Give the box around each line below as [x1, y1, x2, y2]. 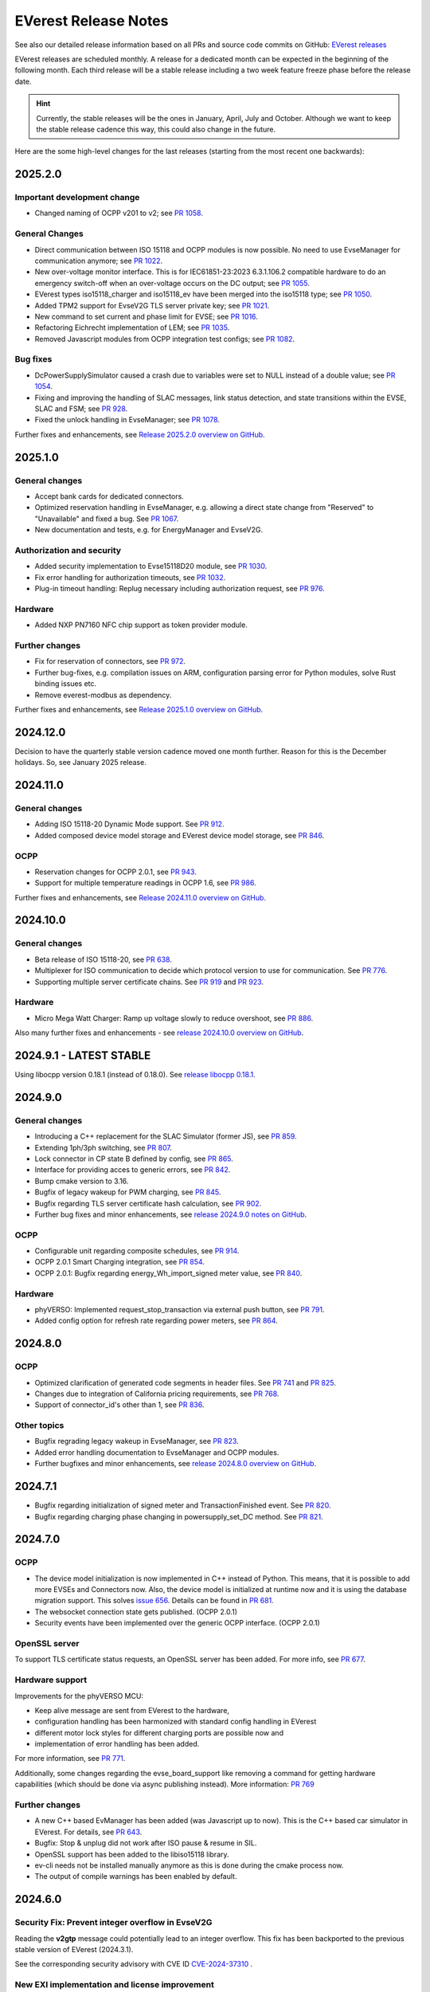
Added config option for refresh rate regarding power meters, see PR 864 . [34, 1316, 278, 1326]
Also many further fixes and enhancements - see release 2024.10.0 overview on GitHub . [14, 1028, 304, 1037]
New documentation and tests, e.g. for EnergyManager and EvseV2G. [34, 525, 263, 535]
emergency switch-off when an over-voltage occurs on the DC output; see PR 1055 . [34, 278, 311, 288]
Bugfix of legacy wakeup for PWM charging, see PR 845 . [34, 1187, 221, 1197]
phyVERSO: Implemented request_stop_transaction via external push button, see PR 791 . [34, 1304, 325, 1314]
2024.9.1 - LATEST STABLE [14, 1049, 151, 1062]
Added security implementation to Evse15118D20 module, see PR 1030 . [34, 562, 268, 571]
